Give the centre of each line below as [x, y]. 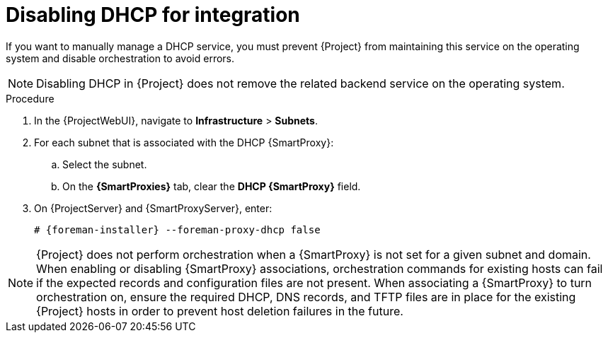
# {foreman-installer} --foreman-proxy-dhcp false [177, 229]
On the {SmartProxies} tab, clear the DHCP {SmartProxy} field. [212, 186]
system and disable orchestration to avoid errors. [120, 58]
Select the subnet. [105, 164]
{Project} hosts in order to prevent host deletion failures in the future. [220, 311]
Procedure [30, 98]
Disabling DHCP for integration [153, 15]
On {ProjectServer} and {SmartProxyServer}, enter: [153, 208]
